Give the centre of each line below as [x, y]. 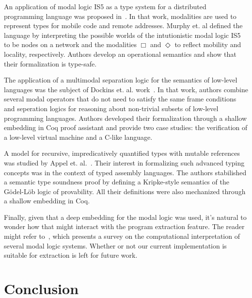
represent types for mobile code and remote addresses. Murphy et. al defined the [123, 25]
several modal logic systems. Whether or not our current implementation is [115, 245]
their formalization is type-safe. [50, 63]
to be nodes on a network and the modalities [70, 44]
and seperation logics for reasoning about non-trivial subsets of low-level [111, 108]
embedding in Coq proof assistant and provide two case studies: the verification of [126, 127]
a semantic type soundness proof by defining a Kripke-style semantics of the [117, 182]
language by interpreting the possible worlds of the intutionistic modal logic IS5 [122, 35]
